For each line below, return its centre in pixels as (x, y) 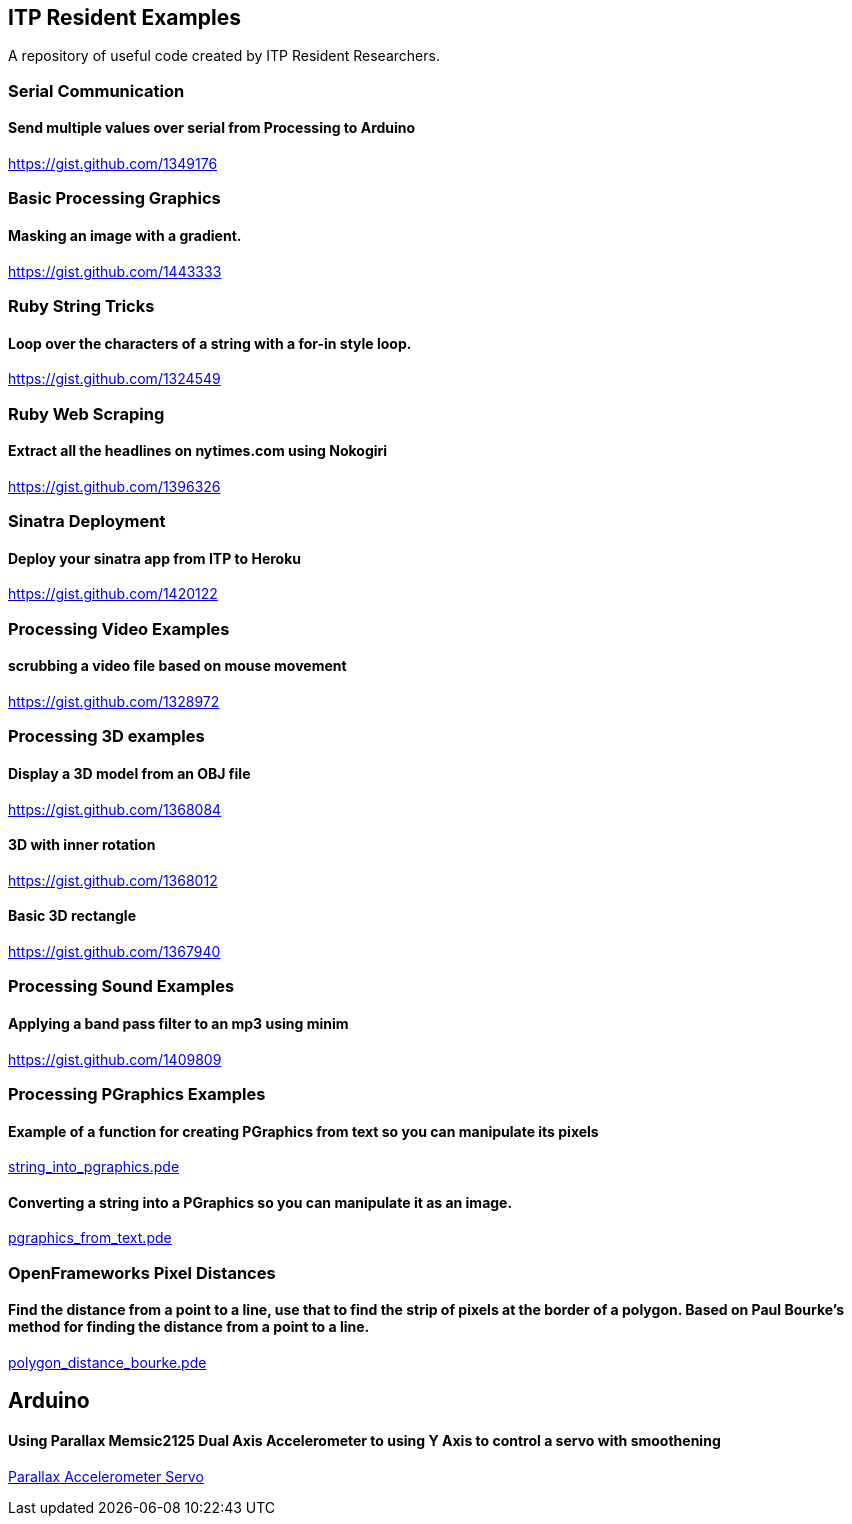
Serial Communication (96, 90)
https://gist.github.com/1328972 (114, 701)
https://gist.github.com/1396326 (114, 486)
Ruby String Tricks (81, 305)
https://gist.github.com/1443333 (115, 271)
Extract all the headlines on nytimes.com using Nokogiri (198, 451)
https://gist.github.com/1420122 (113, 594)
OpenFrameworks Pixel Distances (142, 1272)
